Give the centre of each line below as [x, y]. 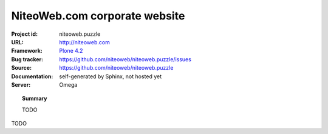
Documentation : [32, 76]
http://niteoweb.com [85, 42]
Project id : [25, 34]
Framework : [27, 51]
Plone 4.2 [71, 51]
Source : [22, 68]
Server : [21, 84]
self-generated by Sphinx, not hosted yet [111, 76]
